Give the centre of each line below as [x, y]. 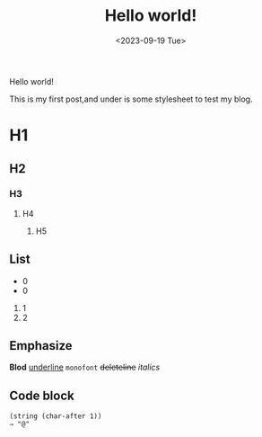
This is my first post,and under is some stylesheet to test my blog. [131, 99]
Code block [42, 395]
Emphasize [41, 346]
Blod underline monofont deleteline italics [85, 367]
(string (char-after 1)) [56, 416]
